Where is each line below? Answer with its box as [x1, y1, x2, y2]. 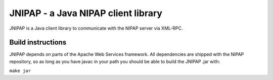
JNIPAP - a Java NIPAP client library [9, 8, 163, 19]
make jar [9, 68, 31, 74]
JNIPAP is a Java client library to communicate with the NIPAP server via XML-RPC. [9, 25, 183, 31]
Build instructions [9, 38, 67, 47]
